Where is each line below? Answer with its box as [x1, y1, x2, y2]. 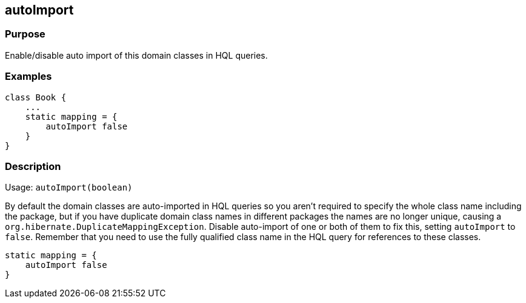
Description [5, 160, 61, 172]
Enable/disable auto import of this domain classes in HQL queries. [5, 50, 268, 60]
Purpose [5, 28, 45, 41]
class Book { [5, 92, 67, 102]
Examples [5, 70, 52, 83]
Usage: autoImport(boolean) [5, 182, 133, 193]
